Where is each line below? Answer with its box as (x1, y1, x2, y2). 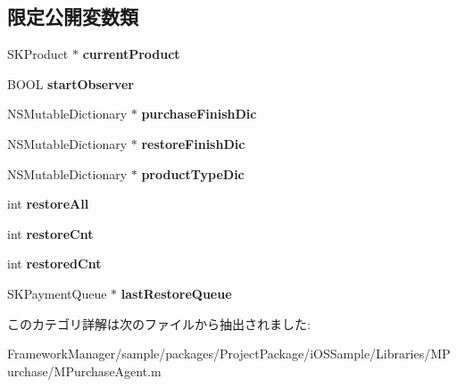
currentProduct (82, 45, 180, 63)
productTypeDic (141, 164, 245, 183)
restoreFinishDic (141, 134, 245, 152)
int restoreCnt (7, 224, 94, 243)
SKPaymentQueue (7, 284, 107, 302)
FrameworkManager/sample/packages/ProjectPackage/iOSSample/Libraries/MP (7, 344, 451, 363)
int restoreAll (7, 194, 89, 213)
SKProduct (7, 45, 69, 63)
